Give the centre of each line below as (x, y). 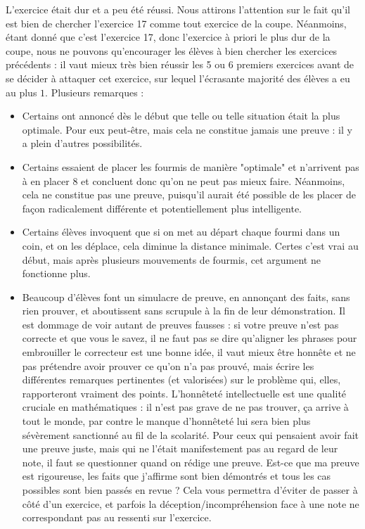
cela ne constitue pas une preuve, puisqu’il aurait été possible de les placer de (189, 195)
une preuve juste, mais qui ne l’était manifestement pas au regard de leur (180, 448)
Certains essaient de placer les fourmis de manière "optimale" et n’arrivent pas (191, 166)
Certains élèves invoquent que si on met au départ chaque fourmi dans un (181, 232)
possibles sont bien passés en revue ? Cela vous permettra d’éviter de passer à (190, 490)
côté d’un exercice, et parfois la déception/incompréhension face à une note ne (191, 503)
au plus (21, 92)
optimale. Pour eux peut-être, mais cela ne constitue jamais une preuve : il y (187, 129)
